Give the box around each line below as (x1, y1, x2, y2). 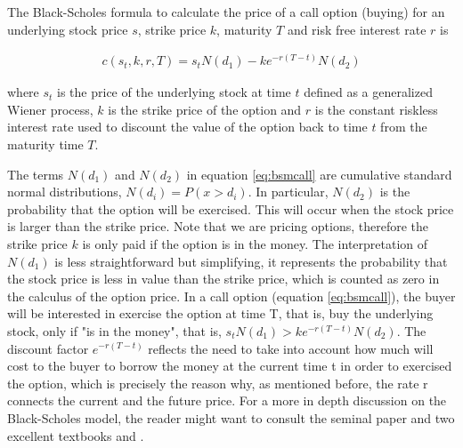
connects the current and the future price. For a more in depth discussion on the (7, 391, 447, 410)
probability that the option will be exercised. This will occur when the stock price (7, 199, 454, 218)
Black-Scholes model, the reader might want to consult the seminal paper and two (7, 408, 455, 427)
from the (380, 117, 427, 136)
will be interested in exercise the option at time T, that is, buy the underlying (7, 304, 434, 323)
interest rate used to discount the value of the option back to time (7, 117, 368, 136)
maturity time (7, 135, 84, 154)
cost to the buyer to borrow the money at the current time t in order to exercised (7, 356, 452, 375)
